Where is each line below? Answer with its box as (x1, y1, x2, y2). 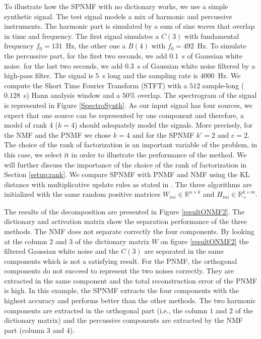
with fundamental (184, 30, 239, 41)
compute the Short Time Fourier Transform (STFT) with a (4, 80, 187, 90)
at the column (4, 236, 47, 246)
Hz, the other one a (66, 40, 126, 51)
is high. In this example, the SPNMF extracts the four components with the (4, 285, 239, 296)
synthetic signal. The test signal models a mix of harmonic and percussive (4, 11, 232, 21)
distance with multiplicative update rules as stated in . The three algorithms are (4, 179, 252, 189)
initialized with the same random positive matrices (4, 189, 161, 199)
